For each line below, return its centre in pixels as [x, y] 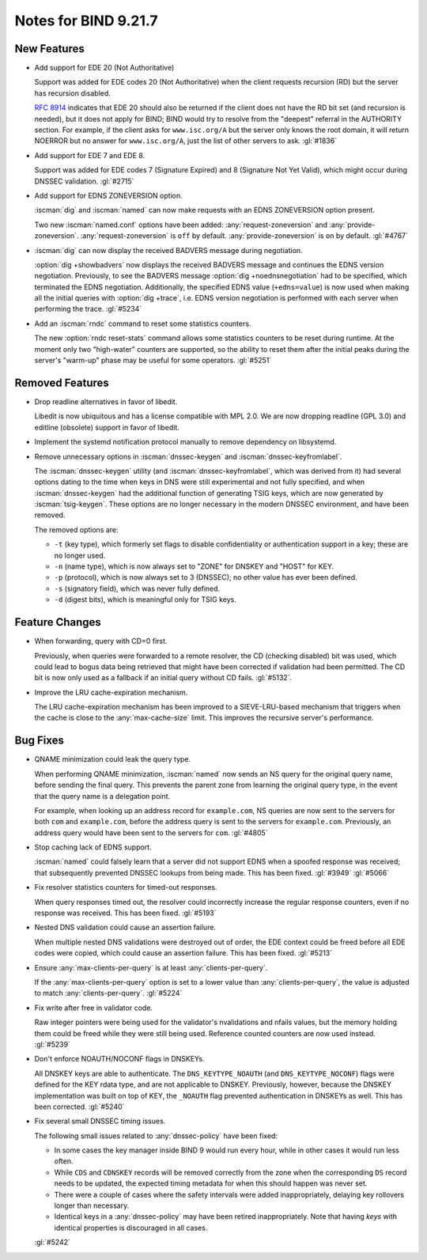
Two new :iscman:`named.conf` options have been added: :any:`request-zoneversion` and [181, 225]
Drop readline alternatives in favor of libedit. [106, 401]
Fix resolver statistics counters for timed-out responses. [126, 887]
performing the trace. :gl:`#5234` [88, 309]
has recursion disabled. [72, 93]
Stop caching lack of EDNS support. [93, 847]
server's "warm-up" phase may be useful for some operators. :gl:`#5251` [153, 361]
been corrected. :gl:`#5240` [79, 1107]
